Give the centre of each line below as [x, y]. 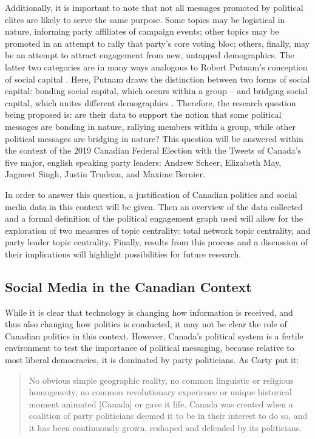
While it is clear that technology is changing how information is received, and [149, 312]
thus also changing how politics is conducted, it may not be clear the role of [146, 324]
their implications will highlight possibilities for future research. [123, 254]
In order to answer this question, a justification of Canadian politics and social [151, 194]
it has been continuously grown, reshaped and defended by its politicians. [165, 428]
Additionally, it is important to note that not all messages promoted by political [154, 7]
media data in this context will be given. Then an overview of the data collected [154, 206]
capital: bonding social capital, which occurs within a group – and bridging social [156, 91]
